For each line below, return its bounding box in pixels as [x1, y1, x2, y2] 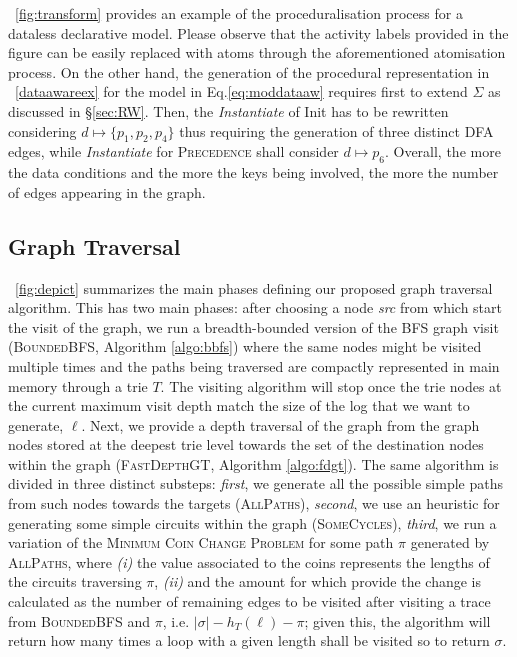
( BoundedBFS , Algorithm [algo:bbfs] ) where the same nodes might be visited [8, 336, 482, 357]
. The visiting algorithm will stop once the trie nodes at [160, 375, 502, 396]
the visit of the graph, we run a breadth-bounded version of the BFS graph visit [8, 316, 499, 337]
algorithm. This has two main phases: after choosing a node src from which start [8, 297, 502, 318]
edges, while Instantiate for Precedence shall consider [8, 141, 339, 162]
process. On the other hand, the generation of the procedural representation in [8, 61, 490, 82]
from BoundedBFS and [8, 610, 150, 631]
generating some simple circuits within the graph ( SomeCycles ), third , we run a [8, 512, 497, 533]
